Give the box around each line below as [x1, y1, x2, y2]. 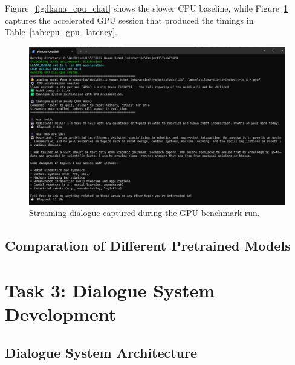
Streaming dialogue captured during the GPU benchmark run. [29, 206, 260, 219]
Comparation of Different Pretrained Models [5, 236, 291, 255]
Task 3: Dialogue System [5, 277, 215, 302]
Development [5, 301, 117, 326]
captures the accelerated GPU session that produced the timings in [5, 13, 254, 26]
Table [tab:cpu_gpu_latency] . [5, 25, 117, 38]
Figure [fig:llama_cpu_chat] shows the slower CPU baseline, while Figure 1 [5, 2, 288, 14]
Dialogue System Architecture [5, 343, 198, 361]
